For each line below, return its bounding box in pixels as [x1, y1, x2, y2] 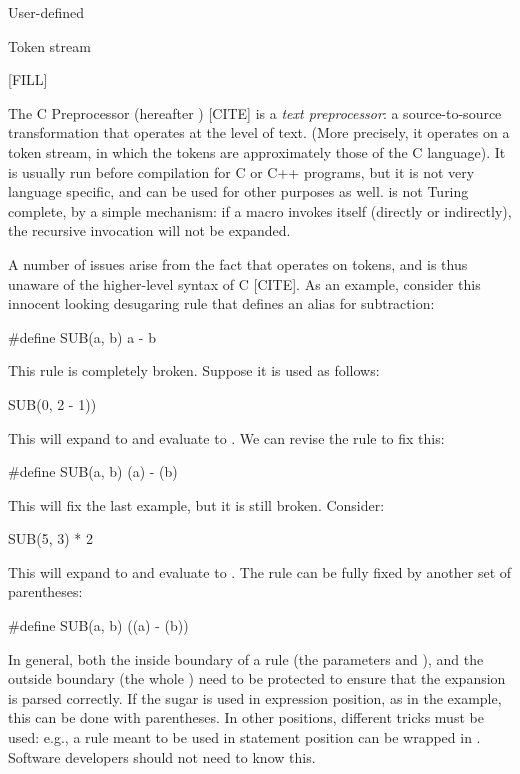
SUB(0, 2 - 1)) [8, 393, 97, 414]
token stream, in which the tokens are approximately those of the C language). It [8, 141, 506, 162]
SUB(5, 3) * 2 [8, 528, 93, 549]
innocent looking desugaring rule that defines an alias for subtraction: [8, 293, 435, 314]
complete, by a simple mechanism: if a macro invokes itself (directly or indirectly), [8, 200, 512, 221]
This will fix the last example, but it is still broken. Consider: [8, 494, 385, 515]
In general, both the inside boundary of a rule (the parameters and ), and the [8, 648, 484, 669]
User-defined [8, 2, 84, 22]
